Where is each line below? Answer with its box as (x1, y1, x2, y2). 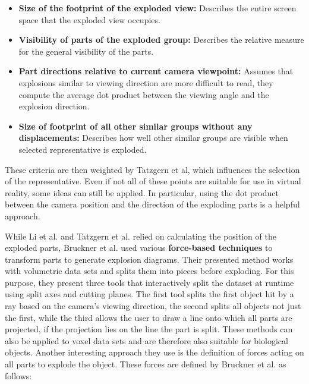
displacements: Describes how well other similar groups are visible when (18, 131, 288, 144)
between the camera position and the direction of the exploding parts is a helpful (5, 198, 300, 210)
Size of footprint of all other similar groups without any (18, 119, 253, 132)
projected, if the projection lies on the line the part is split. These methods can (5, 323, 293, 335)
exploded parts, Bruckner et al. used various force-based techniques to (5, 241, 273, 254)
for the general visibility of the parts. (18, 45, 154, 57)
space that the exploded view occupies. (18, 13, 160, 26)
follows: (5, 369, 32, 382)
